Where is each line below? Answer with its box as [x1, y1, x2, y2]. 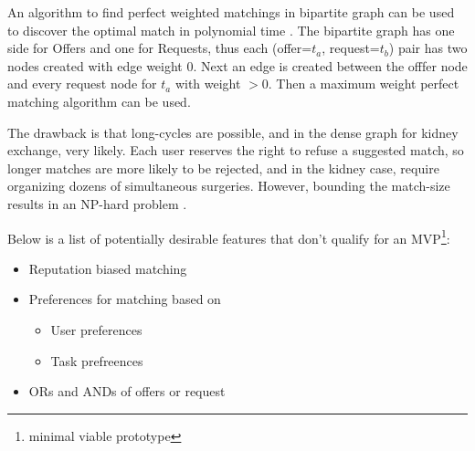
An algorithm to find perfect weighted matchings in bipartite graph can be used [7, 3, 455, 21]
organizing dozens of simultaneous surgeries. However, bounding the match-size [7, 176, 450, 195]
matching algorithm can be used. [7, 91, 191, 110]
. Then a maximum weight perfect [268, 74, 459, 93]
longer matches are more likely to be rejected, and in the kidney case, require [7, 158, 439, 177]
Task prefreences [50, 351, 143, 370]
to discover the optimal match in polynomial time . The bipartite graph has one [7, 20, 455, 39]
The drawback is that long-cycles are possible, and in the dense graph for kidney [7, 122, 459, 142]
